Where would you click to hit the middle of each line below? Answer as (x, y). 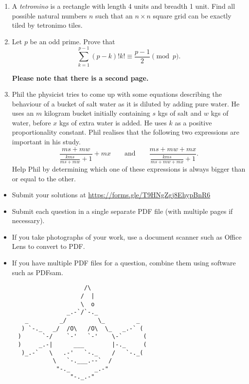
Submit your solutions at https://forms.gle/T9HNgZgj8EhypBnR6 (111, 195)
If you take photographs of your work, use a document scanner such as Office (127, 236)
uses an (23, 113)
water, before (31, 122)
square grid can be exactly (192, 15)
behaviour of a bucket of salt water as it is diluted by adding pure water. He (126, 103)
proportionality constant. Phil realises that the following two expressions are (125, 132)
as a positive (193, 122)
